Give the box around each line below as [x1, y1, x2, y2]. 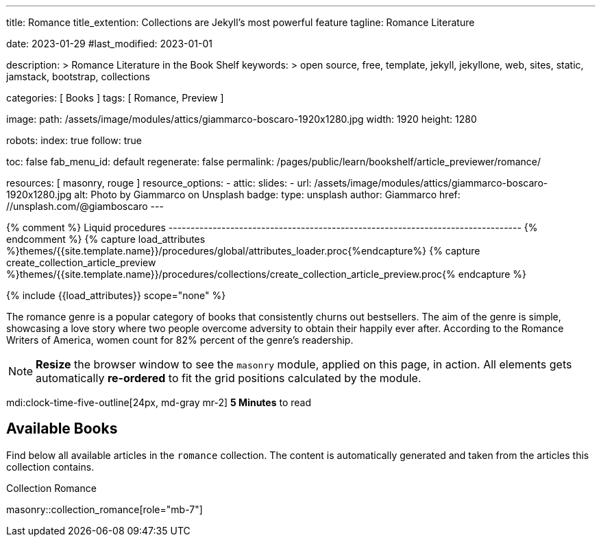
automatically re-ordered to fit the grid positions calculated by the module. [36, 371, 421, 385]
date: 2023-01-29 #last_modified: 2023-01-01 [6, 38, 212, 49]
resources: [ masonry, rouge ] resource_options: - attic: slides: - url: [6, 177, 312, 189]
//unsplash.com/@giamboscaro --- [6, 200, 164, 212]
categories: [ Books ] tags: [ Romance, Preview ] [6, 92, 224, 104]
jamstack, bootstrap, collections [6, 71, 150, 82]
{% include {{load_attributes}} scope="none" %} [6, 290, 226, 301]
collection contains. [6, 460, 95, 473]
